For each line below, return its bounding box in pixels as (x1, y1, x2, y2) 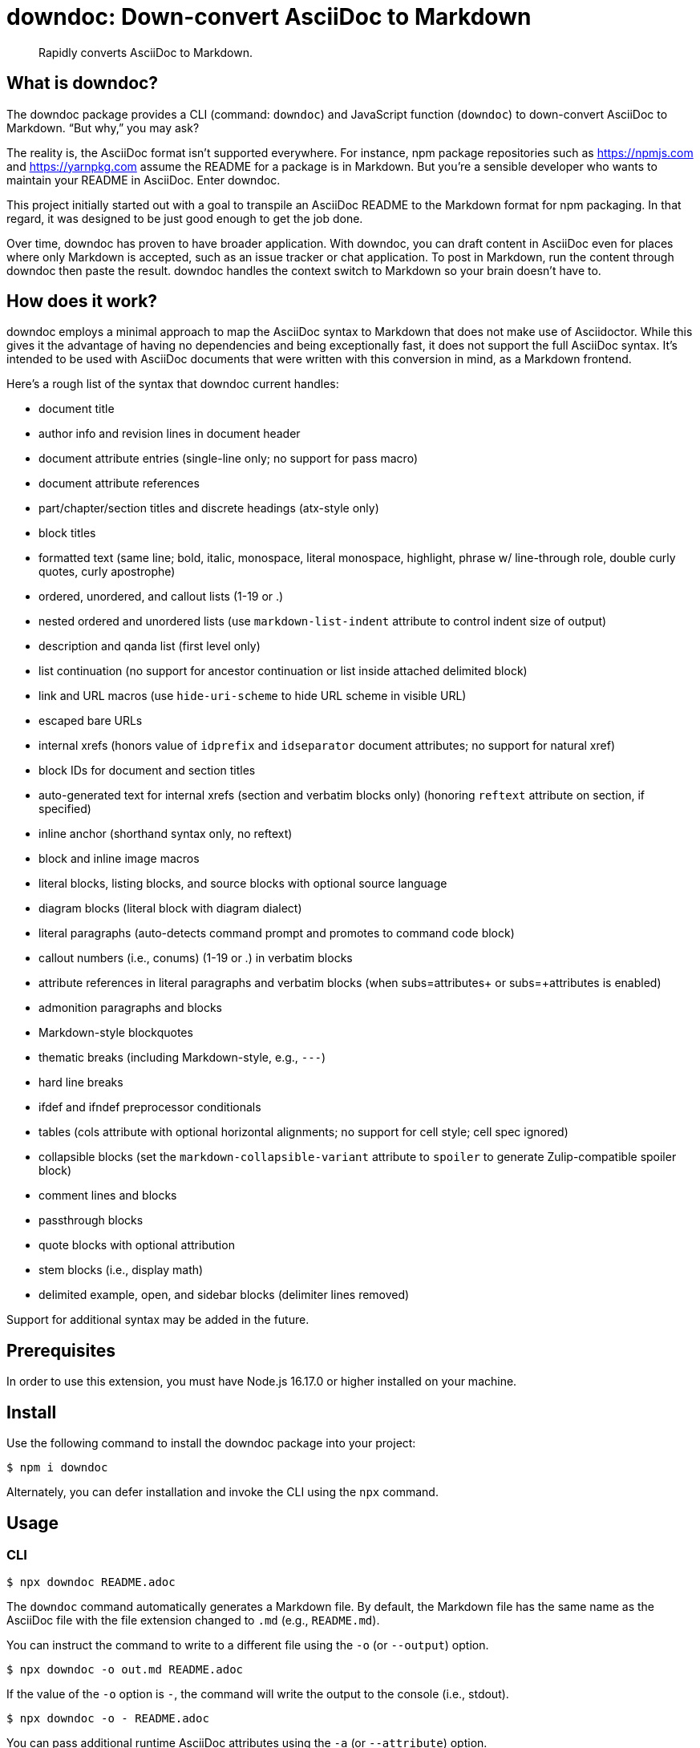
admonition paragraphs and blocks (38, 1001, 222, 1015)
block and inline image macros (38, 852, 200, 866)
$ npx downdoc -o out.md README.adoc (6, 1663, 244, 1677)
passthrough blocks (38, 1213, 144, 1228)
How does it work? (6, 291, 158, 312)
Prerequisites (6, 1340, 115, 1361)
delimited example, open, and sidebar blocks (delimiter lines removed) (38, 1288, 410, 1302)
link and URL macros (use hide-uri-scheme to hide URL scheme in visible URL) (38, 689, 467, 703)
